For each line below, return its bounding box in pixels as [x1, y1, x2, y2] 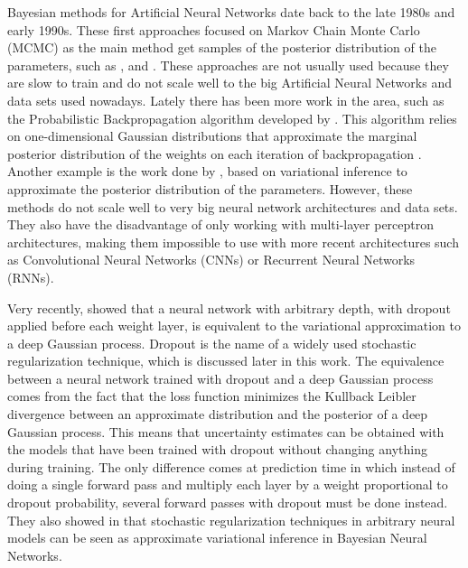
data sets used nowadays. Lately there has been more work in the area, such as [7, 90, 445, 109]
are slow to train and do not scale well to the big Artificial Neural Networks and [7, 73, 452, 92]
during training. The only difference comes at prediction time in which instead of [7, 457, 455, 476]
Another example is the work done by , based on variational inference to [7, 162, 407, 181]
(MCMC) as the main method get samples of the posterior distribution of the [7, 38, 436, 57]
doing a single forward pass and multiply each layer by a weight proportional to [7, 475, 448, 494]
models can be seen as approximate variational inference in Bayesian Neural [7, 528, 427, 547]
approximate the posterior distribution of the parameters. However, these [7, 179, 413, 198]
